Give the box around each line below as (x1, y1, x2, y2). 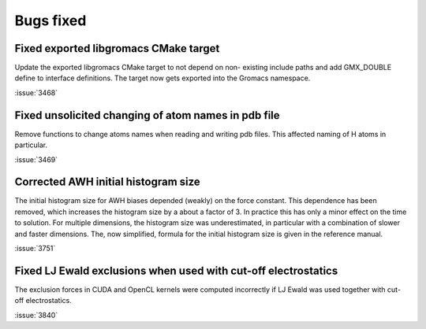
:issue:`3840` (14, 310, 58, 320)
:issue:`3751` (14, 244, 56, 253)
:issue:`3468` (14, 87, 58, 98)
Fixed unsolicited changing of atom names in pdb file (14, 109, 280, 122)
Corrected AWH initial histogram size (14, 176, 200, 189)
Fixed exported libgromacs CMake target (14, 42, 220, 55)
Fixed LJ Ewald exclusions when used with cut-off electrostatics (14, 264, 338, 277)
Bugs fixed (14, 12, 87, 29)
